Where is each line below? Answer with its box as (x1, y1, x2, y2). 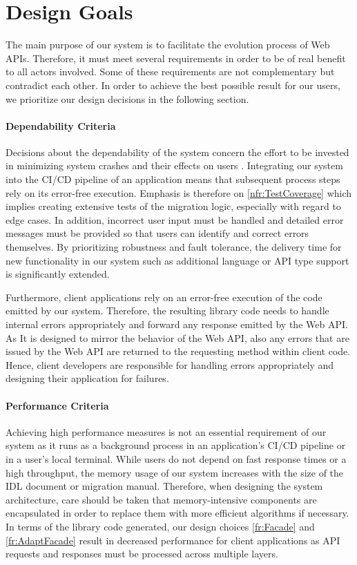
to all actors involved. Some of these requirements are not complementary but (6, 64, 335, 79)
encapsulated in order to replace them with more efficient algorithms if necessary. (6, 506, 349, 520)
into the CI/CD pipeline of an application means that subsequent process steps (6, 172, 340, 186)
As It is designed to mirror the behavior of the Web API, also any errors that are (6, 330, 349, 345)
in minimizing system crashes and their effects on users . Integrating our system (6, 158, 343, 173)
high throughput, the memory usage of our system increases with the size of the (6, 465, 344, 479)
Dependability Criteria (6, 118, 116, 133)
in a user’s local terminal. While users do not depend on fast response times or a (6, 451, 347, 466)
